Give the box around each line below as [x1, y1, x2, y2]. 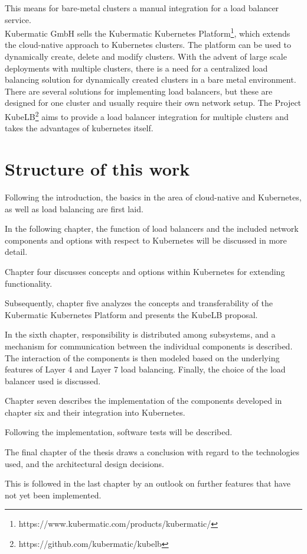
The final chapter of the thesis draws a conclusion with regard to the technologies [5, 446, 300, 458]
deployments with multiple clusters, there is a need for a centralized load [5, 61, 268, 74]
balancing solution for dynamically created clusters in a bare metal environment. [5, 73, 296, 86]
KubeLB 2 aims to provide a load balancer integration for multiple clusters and [5, 109, 289, 122]
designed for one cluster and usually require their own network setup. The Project [5, 96, 302, 109]
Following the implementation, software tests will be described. [5, 426, 233, 438]
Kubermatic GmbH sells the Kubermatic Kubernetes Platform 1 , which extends [5, 25, 290, 39]
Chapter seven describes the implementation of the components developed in [5, 394, 282, 407]
